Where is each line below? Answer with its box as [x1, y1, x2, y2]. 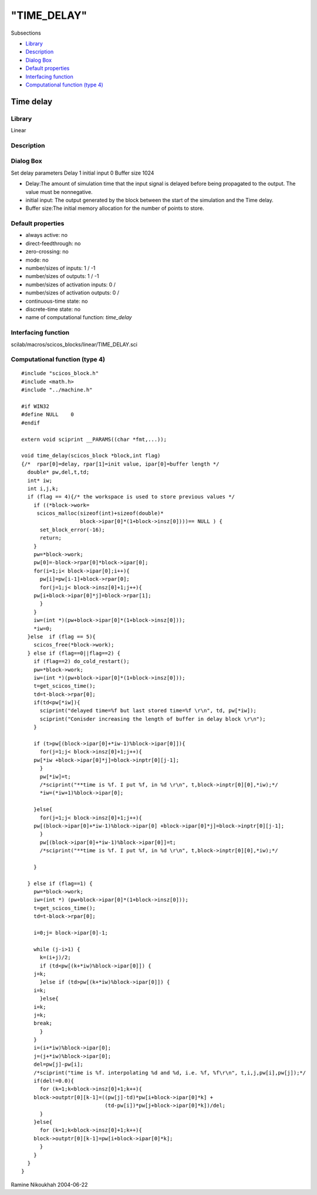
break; [33, 1020, 53, 1027]
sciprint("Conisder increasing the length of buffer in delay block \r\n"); [39, 715, 266, 722]
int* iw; [27, 477, 53, 484]
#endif [21, 419, 41, 426]
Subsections [11, 29, 41, 36]
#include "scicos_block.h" [21, 370, 99, 377]
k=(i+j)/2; [39, 954, 71, 961]
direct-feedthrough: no [25, 240, 81, 247]
